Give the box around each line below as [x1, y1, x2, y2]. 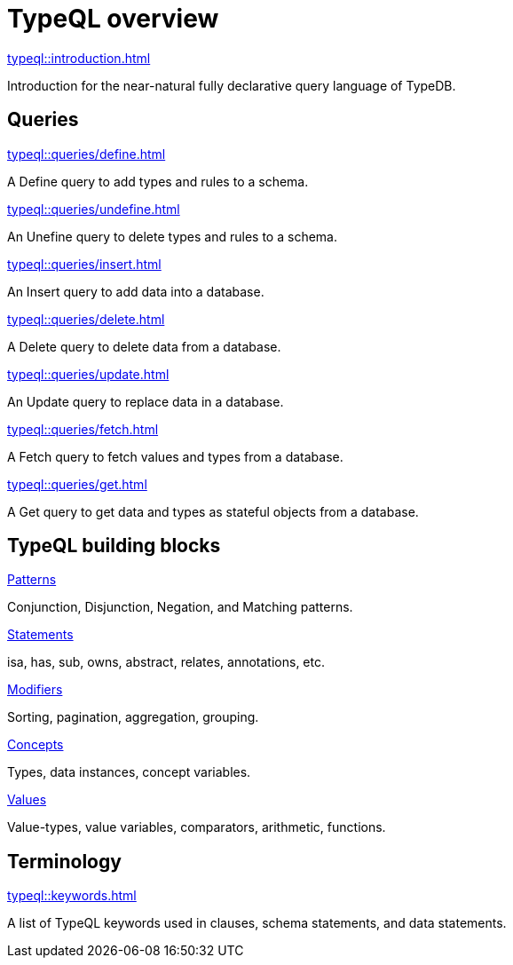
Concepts [7, 737, 64, 753]
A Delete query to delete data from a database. [7, 338, 281, 354]
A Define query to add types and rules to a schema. [7, 173, 309, 189]
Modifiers [7, 682, 63, 698]
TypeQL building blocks [7, 534, 221, 558]
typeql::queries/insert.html [7, 256, 162, 272]
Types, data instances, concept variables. [7, 764, 251, 780]
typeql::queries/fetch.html [7, 421, 159, 437]
